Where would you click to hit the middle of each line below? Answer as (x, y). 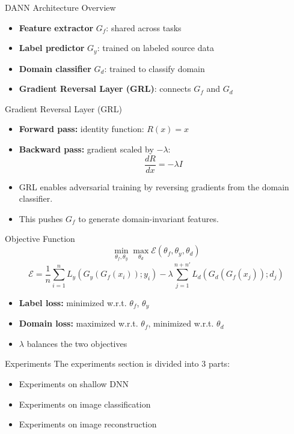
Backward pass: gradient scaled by (86, 149)
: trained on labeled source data (155, 48)
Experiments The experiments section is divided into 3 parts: (118, 363)
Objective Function (40, 239)
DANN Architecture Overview (60, 7)
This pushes (41, 218)
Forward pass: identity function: (81, 129)
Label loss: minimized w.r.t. (73, 302)
